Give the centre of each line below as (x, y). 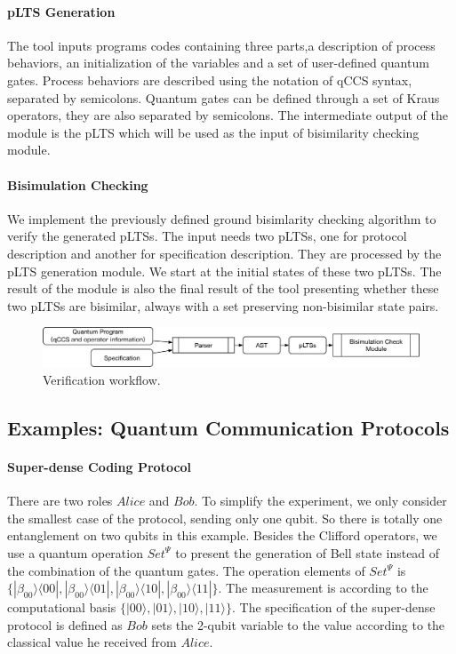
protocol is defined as (65, 624)
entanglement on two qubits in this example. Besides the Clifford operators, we (222, 535)
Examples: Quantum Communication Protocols (228, 428)
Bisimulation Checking (78, 184)
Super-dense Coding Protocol (100, 467)
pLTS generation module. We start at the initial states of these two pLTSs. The (224, 271)
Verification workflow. (102, 380)
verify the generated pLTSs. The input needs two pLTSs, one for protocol (207, 236)
